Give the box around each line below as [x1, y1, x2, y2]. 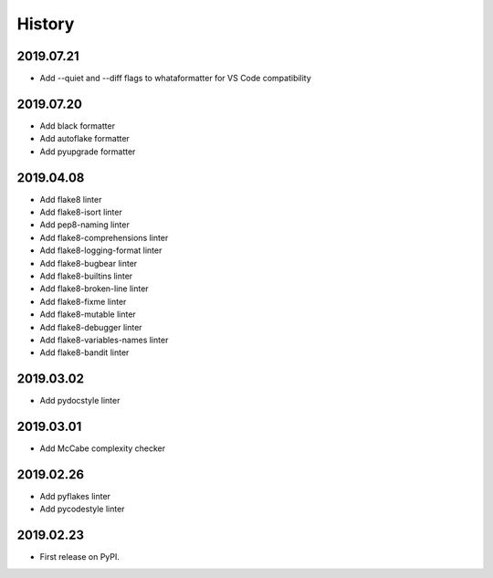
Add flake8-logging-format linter [39, 245, 163, 256]
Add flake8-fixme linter [39, 296, 127, 307]
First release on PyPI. [39, 552, 121, 562]
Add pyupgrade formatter [39, 146, 136, 157]
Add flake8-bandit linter [39, 347, 130, 358]
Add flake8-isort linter [39, 206, 122, 218]
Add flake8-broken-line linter [39, 283, 150, 294]
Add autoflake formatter [39, 133, 130, 144]
